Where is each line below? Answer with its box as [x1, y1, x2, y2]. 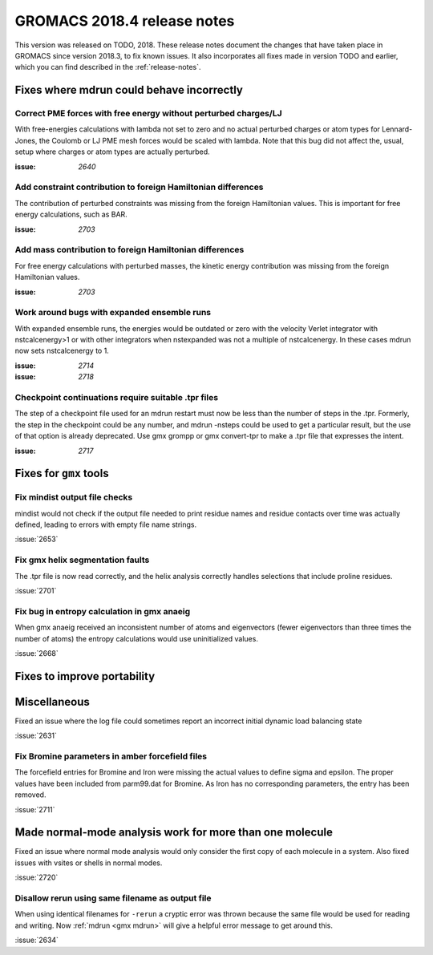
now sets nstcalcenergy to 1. [14, 346, 110, 356]
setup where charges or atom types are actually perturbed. [14, 147, 210, 156]
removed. [14, 790, 47, 799]
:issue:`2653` [14, 534, 59, 544]
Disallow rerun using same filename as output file [14, 892, 212, 904]
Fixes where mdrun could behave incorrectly [14, 83, 244, 97]
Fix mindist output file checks [14, 492, 133, 503]
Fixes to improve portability [14, 670, 156, 683]
